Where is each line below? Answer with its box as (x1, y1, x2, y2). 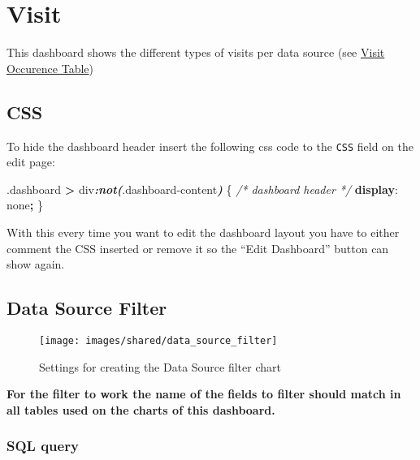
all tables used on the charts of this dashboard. (6, 401, 275, 418)
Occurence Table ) (6, 59, 93, 76)
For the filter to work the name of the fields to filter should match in (6, 385, 401, 402)
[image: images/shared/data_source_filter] (39, 334, 278, 346)
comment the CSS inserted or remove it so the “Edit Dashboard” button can (6, 239, 389, 256)
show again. (6, 256, 65, 273)
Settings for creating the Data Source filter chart (39, 358, 281, 375)
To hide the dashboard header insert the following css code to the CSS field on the (6, 137, 414, 154)
